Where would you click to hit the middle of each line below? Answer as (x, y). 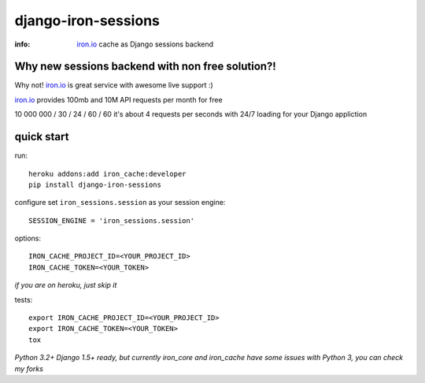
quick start (42, 137)
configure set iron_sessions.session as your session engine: (120, 203)
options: (28, 238)
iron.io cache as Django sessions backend (145, 44)
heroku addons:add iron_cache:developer (107, 174)
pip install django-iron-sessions (95, 184)
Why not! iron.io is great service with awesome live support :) (114, 85)
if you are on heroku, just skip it (66, 285)
